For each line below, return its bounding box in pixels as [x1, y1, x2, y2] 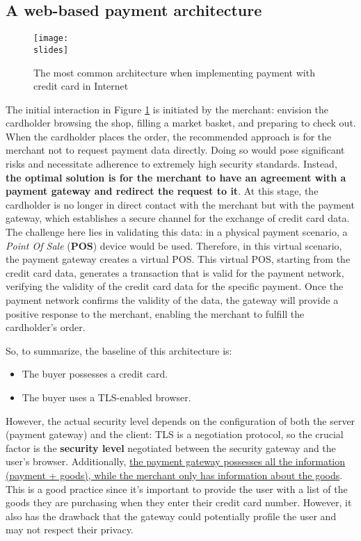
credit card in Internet [33, 79, 129, 93]
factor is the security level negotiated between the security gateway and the [6, 440, 336, 455]
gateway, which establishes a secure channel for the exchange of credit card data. [6, 211, 350, 225]
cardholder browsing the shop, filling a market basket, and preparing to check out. [6, 115, 356, 130]
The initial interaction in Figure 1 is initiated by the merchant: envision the [6, 102, 329, 116]
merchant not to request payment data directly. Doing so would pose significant [6, 143, 345, 157]
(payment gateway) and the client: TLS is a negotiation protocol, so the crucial [6, 427, 344, 442]
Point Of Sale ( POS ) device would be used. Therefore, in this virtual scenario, [6, 238, 342, 252]
